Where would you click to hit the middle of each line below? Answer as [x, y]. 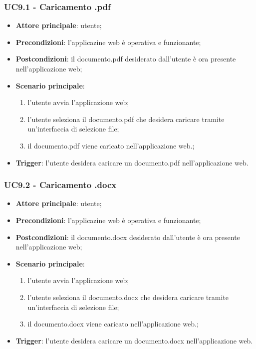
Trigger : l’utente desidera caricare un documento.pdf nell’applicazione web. [132, 162]
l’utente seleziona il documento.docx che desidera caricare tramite [128, 297]
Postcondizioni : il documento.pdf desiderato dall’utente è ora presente [126, 59]
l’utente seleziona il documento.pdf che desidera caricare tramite [126, 119]
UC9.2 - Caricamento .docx [60, 185]
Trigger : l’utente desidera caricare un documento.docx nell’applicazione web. [134, 340]
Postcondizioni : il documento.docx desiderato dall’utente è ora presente [128, 237]
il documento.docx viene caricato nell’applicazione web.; [113, 324]
